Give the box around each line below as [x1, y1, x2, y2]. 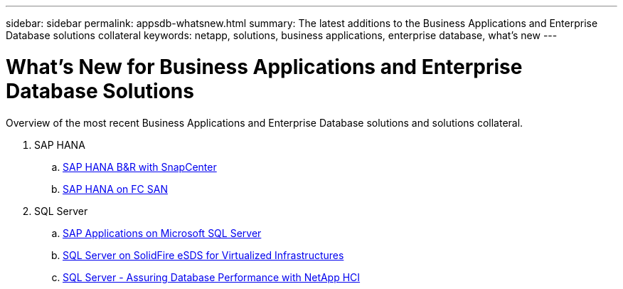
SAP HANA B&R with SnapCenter [63, 160, 217, 173]
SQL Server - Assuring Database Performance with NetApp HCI [63, 270, 361, 283]
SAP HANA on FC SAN [63, 182, 168, 195]
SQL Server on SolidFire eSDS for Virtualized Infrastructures [63, 248, 344, 261]
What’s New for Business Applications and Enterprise [6, 54, 523, 79]
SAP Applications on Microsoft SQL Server [63, 226, 262, 239]
